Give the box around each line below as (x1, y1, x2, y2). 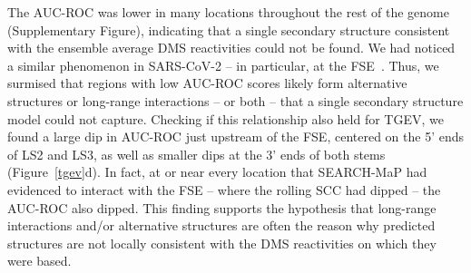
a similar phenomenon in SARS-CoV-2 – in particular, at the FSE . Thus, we (7, 55, 439, 74)
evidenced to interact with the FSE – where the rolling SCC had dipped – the (7, 180, 441, 199)
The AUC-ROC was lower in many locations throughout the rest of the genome (7, 3, 449, 21)
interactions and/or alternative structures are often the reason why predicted (7, 216, 436, 235)
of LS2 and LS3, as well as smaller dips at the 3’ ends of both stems (7, 144, 386, 163)
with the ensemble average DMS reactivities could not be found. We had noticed (7, 38, 456, 57)
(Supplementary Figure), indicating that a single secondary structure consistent (7, 20, 450, 39)
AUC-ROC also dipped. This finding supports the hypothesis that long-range (7, 198, 437, 217)
